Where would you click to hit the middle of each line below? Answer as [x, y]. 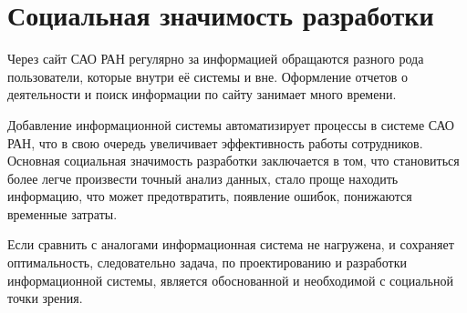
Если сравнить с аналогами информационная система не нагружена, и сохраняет [231, 244]
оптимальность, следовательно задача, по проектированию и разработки [207, 263]
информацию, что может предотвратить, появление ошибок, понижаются [210, 196]
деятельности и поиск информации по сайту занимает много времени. [202, 94]
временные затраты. [62, 213]
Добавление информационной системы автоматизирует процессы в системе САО [231, 124]
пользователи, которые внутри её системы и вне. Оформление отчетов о [208, 76]
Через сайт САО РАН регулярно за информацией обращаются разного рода [216, 59]
